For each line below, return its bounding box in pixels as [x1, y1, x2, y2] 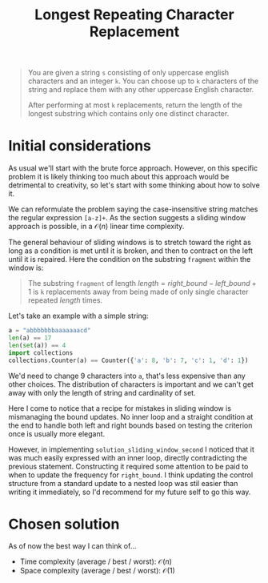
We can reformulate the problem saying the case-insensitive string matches [8, 204, 258, 214]
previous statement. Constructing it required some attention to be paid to [8, 461, 249, 471]
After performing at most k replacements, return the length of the [27, 100, 242, 110]
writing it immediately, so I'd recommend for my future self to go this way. [8, 487, 251, 497]
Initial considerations [8, 137, 152, 155]
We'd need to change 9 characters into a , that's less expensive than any [8, 371, 246, 380]
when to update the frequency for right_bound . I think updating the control [8, 470, 254, 480]
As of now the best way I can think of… [8, 541, 137, 551]
